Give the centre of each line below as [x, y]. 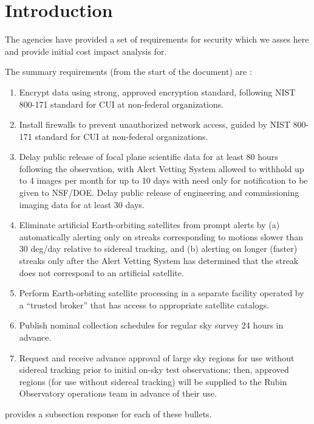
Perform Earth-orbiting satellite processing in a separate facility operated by [162, 293]
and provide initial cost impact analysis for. [86, 51]
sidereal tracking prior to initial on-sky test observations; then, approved [154, 370]
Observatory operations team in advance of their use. [118, 393]
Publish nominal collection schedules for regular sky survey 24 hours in [151, 325]
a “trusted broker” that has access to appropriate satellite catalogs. [144, 304]
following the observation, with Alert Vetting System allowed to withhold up [162, 168]
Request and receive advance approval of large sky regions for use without [157, 357]
